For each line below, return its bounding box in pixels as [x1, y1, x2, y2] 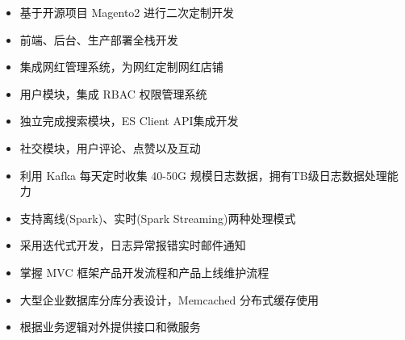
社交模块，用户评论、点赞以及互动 [19, 139, 201, 156]
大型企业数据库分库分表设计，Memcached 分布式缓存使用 [19, 291, 319, 308]
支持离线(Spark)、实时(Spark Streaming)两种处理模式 [19, 209, 296, 226]
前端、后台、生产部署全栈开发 [19, 31, 178, 48]
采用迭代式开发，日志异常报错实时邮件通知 [19, 237, 246, 254]
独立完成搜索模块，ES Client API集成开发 [19, 112, 239, 129]
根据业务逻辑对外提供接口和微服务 [19, 318, 201, 335]
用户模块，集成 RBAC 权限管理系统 [19, 85, 207, 102]
